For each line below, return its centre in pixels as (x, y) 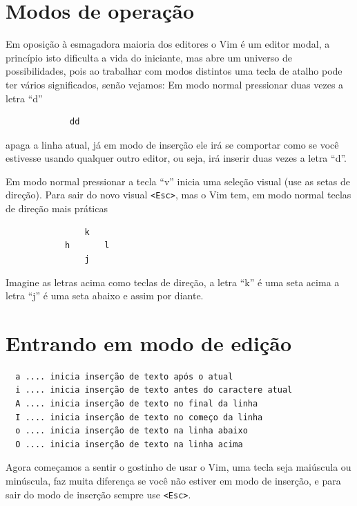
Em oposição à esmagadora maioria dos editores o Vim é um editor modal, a (168, 44)
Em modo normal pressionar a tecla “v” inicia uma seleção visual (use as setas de (178, 181)
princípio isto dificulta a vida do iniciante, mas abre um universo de (149, 57)
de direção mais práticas (57, 208)
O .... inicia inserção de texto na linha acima (129, 444)
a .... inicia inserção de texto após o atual (124, 376)
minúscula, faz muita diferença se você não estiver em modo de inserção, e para (173, 480)
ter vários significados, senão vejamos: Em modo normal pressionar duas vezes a (175, 84)
